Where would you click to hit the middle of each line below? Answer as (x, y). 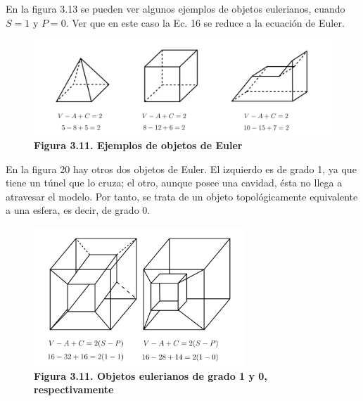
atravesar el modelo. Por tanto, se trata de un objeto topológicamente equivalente (182, 196)
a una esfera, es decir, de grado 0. (78, 210)
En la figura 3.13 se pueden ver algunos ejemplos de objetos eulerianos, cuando (176, 8)
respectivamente (74, 389)
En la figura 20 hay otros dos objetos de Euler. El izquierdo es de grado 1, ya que (181, 168)
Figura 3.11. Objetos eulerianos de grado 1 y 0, (151, 375)
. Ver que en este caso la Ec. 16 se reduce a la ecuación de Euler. (205, 22)
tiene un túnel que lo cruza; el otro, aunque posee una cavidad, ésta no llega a (174, 183)
